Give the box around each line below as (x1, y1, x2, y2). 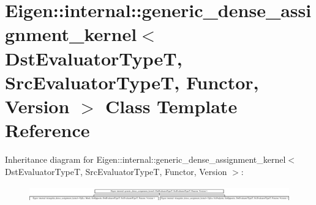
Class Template (105, 93, 238, 118)
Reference (5, 117, 90, 143)
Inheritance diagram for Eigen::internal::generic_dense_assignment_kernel (5, 153, 286, 166)
